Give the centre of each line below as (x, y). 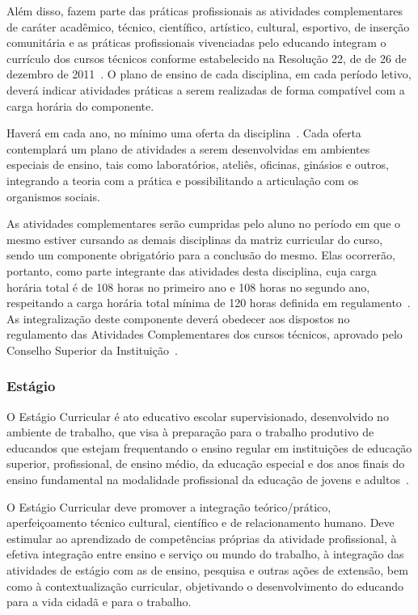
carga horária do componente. (80, 105)
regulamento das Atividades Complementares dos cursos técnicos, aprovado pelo (205, 334)
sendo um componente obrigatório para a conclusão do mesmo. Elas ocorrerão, (201, 255)
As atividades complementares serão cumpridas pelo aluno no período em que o (204, 223)
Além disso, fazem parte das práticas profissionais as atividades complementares (205, 11)
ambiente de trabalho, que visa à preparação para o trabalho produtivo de (190, 432)
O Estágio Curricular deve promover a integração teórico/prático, (169, 506)
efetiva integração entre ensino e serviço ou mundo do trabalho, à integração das (205, 554)
